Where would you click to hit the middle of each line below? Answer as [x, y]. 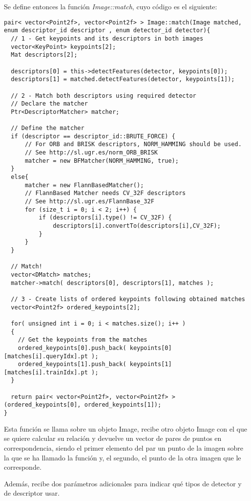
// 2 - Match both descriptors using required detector [104, 96]
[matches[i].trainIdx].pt [46, 372]
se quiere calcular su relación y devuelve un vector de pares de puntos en [113, 438]
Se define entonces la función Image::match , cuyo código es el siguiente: [111, 6]
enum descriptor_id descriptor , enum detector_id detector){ [107, 31]
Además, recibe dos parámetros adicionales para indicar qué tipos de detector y [123, 483]
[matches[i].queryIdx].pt [46, 356]
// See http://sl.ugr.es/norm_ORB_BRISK [91, 153]
